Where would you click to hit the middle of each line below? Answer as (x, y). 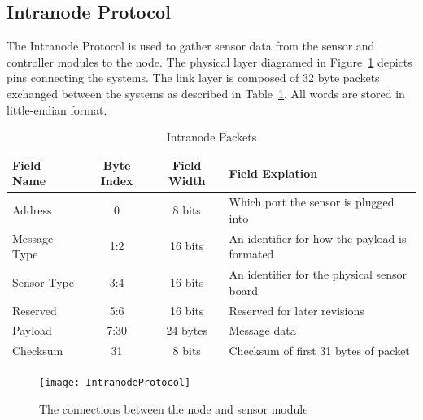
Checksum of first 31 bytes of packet (319, 351)
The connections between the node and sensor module (174, 408)
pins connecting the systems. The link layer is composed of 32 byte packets (193, 78)
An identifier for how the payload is (318, 238)
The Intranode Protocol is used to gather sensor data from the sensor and (191, 46)
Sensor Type (43, 281)
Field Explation (273, 173)
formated (251, 254)
